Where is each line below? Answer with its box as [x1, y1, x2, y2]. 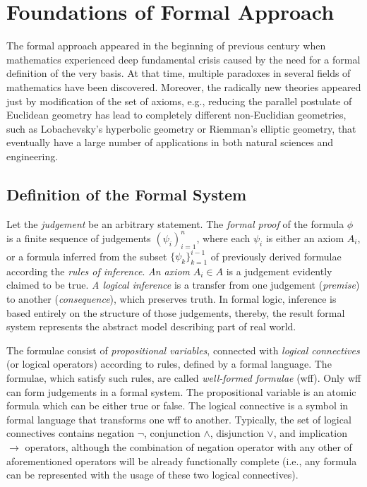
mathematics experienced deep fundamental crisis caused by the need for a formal [6, 52, 361, 66]
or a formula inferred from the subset [6, 248, 167, 263]
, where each [196, 230, 251, 245]
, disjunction [210, 426, 264, 440]
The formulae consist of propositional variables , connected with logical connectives [6, 342, 360, 357]
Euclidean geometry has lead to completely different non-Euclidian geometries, [6, 107, 347, 122]
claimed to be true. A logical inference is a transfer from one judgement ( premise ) [6, 277, 360, 292]
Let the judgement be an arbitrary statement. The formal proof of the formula [6, 216, 344, 231]
